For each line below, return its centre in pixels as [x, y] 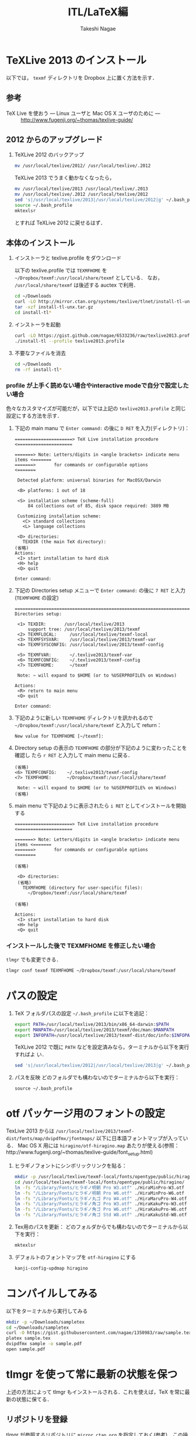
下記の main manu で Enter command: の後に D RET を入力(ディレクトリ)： [102, 428]
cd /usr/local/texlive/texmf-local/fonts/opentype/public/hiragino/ [99, 1182]
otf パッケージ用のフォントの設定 [85, 1113]
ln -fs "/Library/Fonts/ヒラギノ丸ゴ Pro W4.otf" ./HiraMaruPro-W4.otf [101, 1199]
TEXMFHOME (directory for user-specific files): [83, 888]
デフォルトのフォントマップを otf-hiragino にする [75, 1257]
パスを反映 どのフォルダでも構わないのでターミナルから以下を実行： [97, 1077]
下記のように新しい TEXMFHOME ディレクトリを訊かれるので [84, 718]
